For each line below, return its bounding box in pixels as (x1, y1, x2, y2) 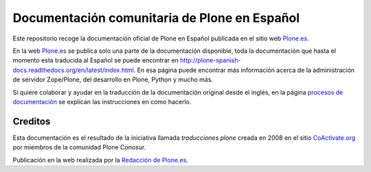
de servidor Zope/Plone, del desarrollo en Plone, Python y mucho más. (12, 75, 213, 84)
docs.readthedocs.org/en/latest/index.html (12, 66, 134, 74)
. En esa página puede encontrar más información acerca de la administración (133, 66, 355, 74)
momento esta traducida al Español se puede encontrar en (12, 56, 179, 64)
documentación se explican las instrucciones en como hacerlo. (12, 97, 192, 106)
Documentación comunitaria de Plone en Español (12, 10, 300, 25)
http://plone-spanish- (179, 56, 241, 64)
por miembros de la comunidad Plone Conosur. (12, 143, 146, 151)
